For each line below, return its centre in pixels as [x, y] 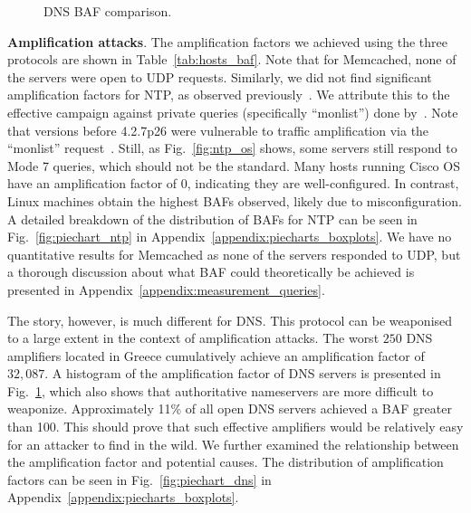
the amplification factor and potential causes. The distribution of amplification [226, 462]
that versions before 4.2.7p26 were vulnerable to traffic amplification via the [218, 130]
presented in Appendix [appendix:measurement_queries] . [166, 289]
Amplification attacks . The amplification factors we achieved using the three [228, 41]
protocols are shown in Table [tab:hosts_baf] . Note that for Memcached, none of [232, 59]
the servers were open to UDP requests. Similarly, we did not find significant [220, 76]
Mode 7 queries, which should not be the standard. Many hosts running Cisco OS [234, 165]
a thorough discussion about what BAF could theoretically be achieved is [211, 272]
